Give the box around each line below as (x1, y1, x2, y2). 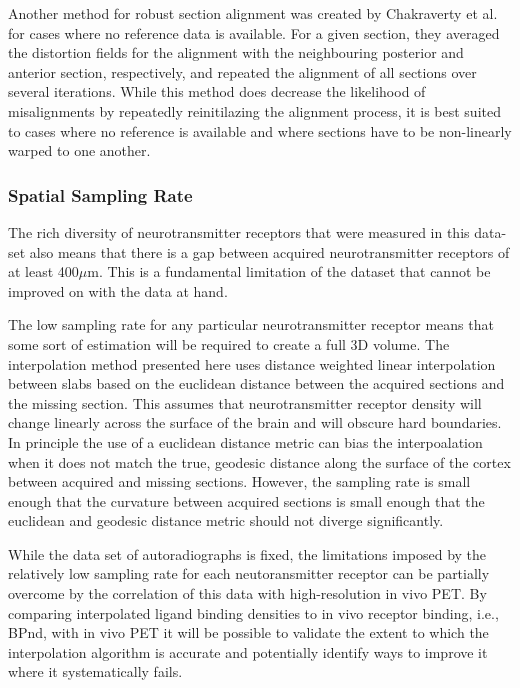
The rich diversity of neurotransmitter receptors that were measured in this (8, 221, 470, 242)
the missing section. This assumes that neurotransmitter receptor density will (8, 392, 482, 413)
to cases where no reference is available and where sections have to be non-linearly (8, 120, 512, 141)
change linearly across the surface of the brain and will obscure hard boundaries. (8, 412, 502, 433)
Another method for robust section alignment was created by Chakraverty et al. (8, 3, 498, 23)
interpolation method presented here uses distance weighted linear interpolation (8, 353, 496, 374)
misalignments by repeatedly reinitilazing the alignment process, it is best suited (8, 100, 501, 121)
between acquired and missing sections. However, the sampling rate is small (8, 471, 471, 492)
